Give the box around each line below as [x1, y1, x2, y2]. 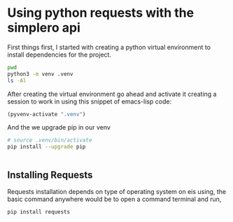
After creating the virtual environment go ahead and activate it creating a [7, 90, 217, 98]
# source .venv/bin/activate [7, 137, 92, 144]
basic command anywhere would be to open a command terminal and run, [7, 195, 222, 203]
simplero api [7, 20, 80, 36]
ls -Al [7, 77, 27, 84]
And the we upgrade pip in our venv [7, 123, 111, 132]
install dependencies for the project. [7, 50, 112, 59]
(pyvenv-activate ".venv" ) [7, 111, 86, 118]
